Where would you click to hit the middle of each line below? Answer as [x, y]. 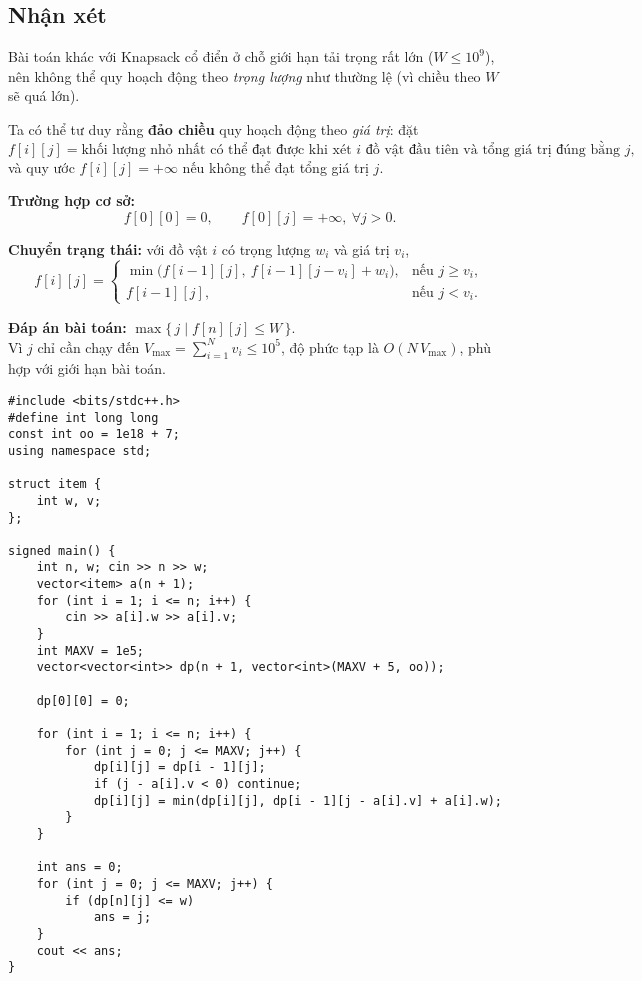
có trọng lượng [266, 248]
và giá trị [362, 248]
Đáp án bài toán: [67, 326]
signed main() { [62, 550]
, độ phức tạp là [329, 346]
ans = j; [122, 917]
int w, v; [69, 500]
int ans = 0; [79, 867]
